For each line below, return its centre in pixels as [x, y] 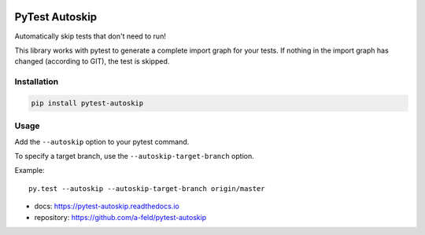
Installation [37, 82]
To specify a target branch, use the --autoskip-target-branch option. [135, 156]
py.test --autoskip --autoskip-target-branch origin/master [147, 188]
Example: [30, 171]
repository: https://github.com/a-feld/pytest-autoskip [120, 217]
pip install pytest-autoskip [87, 103]
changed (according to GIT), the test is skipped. [92, 61]
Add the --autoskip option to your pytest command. [102, 141]
